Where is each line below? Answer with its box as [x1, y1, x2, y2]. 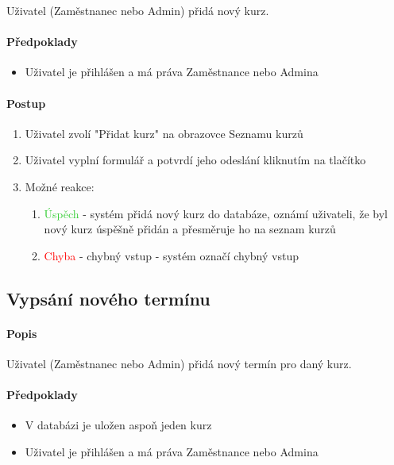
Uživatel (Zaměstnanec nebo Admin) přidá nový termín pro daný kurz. [6, 355, 352, 371]
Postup [6, 94, 46, 111]
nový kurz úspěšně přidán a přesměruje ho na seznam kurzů [44, 221, 336, 237]
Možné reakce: [25, 178, 95, 194]
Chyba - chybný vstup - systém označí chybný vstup [44, 247, 299, 263]
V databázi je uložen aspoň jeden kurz [25, 417, 212, 433]
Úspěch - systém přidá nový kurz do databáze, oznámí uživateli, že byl [44, 205, 388, 221]
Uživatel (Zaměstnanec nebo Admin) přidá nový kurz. [6, 2, 269, 18]
